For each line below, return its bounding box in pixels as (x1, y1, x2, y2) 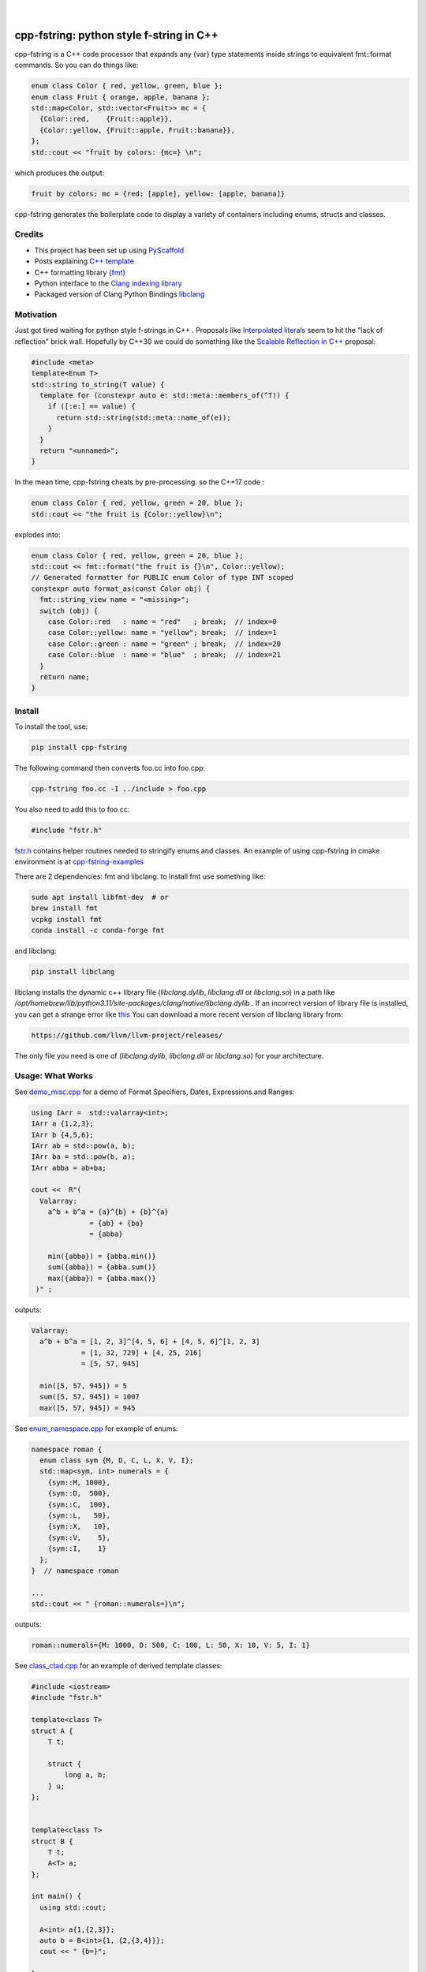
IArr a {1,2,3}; (31, 1119, 95, 1128)
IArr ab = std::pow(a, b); (31, 1141, 136, 1150)
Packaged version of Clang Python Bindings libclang (34, 289, 205, 299)
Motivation (14, 309, 58, 320)
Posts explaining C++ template (34, 256, 134, 266)
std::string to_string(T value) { (31, 379, 165, 389)
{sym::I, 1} (47, 1544, 106, 1553)
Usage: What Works (14, 1070, 94, 1081)
